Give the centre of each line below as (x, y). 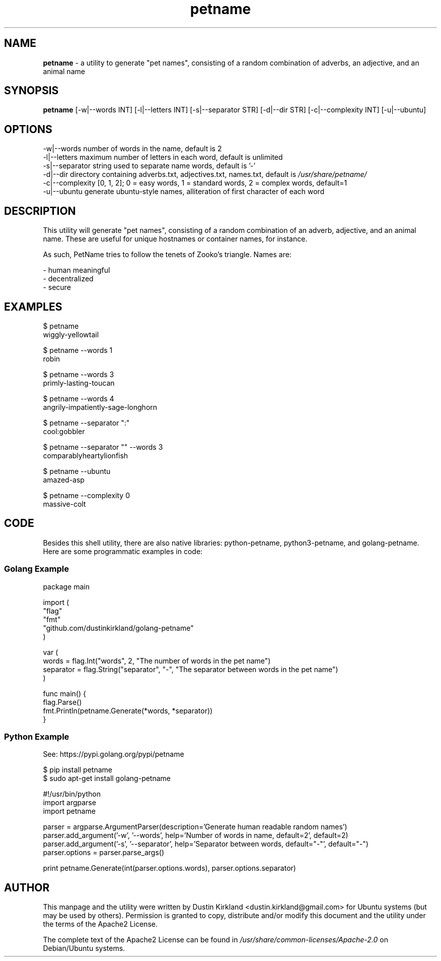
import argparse (69, 803)
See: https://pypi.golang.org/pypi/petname (114, 754)
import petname (69, 811)
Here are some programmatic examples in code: (123, 551)
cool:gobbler (64, 431)
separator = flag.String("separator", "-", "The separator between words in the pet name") (191, 669)
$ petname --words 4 (79, 398)
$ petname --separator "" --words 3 (103, 447)
